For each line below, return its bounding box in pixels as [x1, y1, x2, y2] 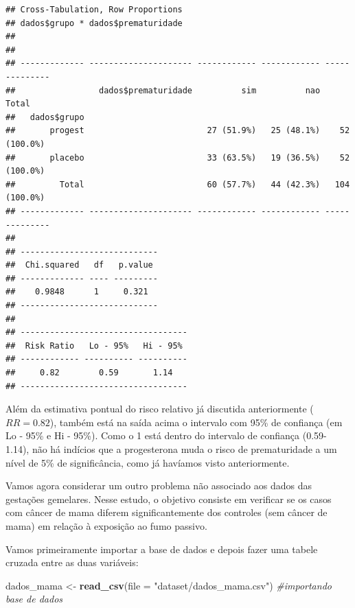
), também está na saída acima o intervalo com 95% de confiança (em [49, 414, 343, 429]
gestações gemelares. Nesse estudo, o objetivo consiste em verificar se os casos [5, 491, 332, 506]
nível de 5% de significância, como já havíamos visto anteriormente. [5, 455, 290, 469]
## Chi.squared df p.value [5, 260, 153, 270]
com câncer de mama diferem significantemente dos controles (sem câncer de [5, 505, 328, 519]
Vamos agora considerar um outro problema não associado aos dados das [5, 478, 312, 493]
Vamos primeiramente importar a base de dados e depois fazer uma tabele [5, 541, 318, 556]
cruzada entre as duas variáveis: [5, 555, 139, 570]
